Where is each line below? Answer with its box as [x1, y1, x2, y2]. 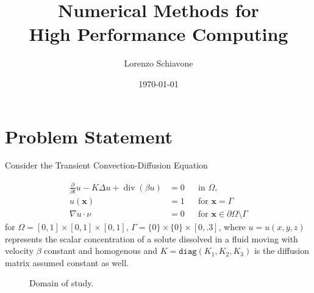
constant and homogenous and [44, 244, 157, 257]
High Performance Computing [29, 21, 288, 46]
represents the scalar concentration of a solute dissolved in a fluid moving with [5, 232, 298, 245]
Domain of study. [29, 277, 94, 289]
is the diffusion [254, 244, 309, 257]
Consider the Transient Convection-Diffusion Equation [5, 159, 208, 172]
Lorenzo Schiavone [124, 57, 193, 70]
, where [218, 220, 246, 233]
